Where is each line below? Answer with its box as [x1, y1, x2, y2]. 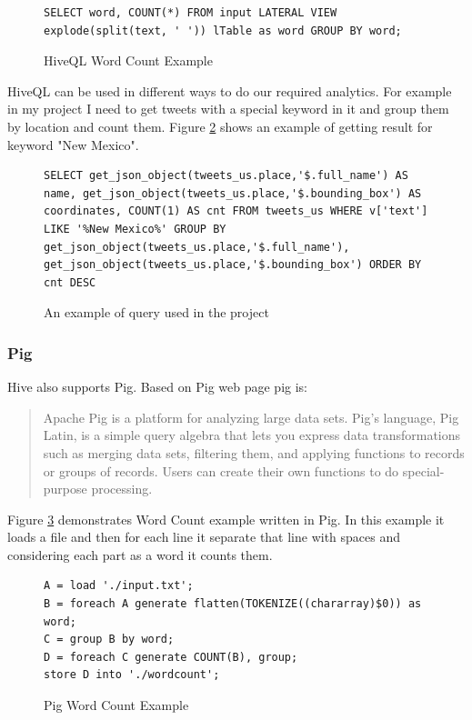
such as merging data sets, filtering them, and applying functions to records [43, 443, 465, 462]
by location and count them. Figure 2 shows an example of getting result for [7, 116, 433, 135]
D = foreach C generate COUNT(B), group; [44, 650, 298, 664]
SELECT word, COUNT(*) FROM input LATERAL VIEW [44, 6, 337, 19]
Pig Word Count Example [44, 695, 189, 715]
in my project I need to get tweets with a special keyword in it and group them [7, 99, 449, 118]
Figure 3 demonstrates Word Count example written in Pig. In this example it [7, 509, 445, 528]
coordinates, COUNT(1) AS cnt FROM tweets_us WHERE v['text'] [44, 205, 428, 218]
